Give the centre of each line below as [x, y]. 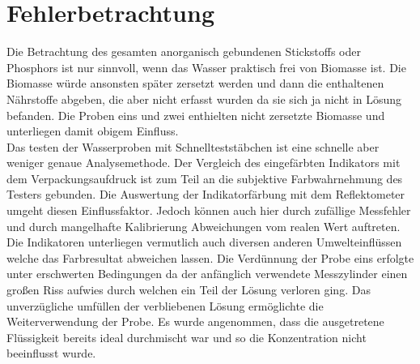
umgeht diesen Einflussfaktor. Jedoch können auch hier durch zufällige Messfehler [209, 210]
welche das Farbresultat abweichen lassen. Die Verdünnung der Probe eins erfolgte [210, 257]
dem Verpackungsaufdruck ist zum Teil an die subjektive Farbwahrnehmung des [205, 178]
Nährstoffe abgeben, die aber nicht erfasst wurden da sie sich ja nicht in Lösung [204, 98]
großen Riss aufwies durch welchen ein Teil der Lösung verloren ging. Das [189, 290]
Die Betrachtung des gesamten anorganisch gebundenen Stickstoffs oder [184, 51]
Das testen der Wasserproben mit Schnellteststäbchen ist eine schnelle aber [193, 146]
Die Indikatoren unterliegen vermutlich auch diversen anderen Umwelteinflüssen [204, 242]
